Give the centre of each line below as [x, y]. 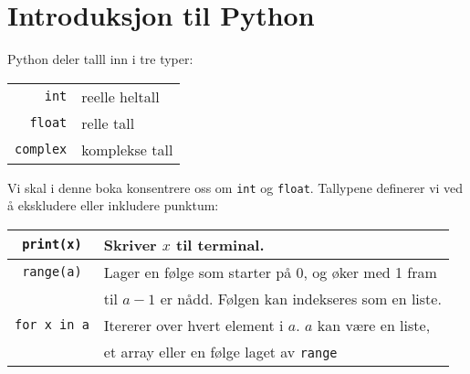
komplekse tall [127, 149]
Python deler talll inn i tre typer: [100, 59]
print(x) [52, 245]
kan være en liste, [374, 325]
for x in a [52, 325]
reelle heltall [120, 96]
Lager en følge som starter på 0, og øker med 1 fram [270, 272]
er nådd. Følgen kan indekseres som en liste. [301, 298]
